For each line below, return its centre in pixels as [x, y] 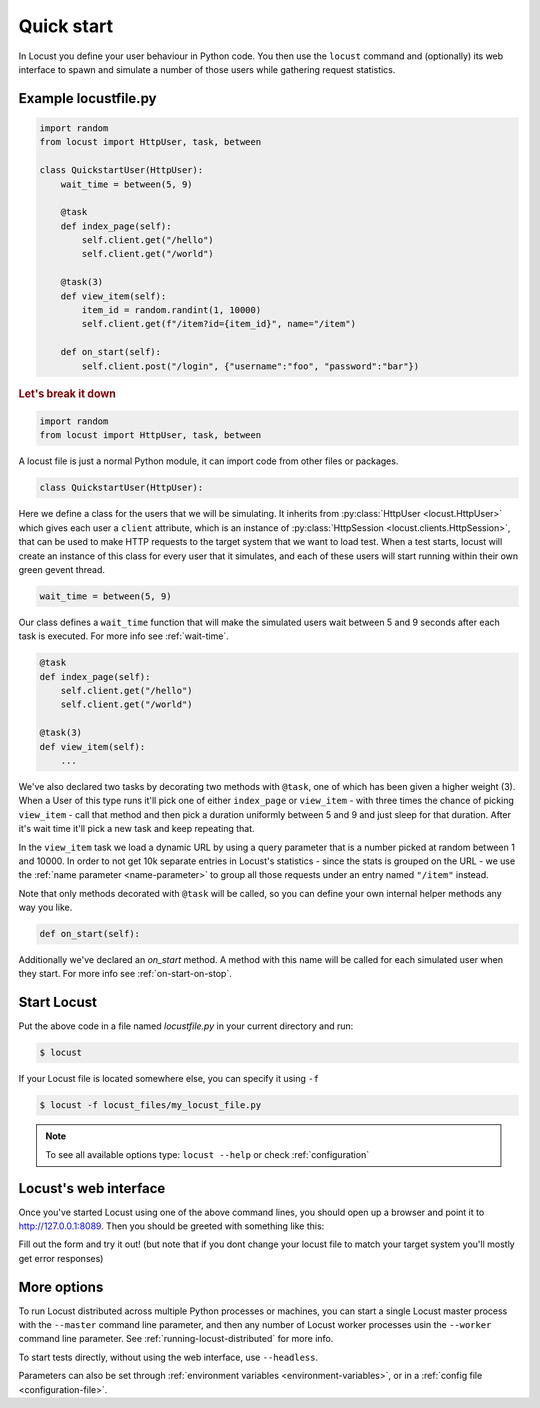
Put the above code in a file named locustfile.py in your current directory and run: [186, 1026]
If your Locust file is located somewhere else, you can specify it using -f [169, 1079]
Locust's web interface [92, 1188]
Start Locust [57, 1002]
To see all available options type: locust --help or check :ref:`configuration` [207, 1154]
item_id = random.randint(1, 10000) [171, 310]
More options [61, 1286]
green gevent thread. [61, 569]
